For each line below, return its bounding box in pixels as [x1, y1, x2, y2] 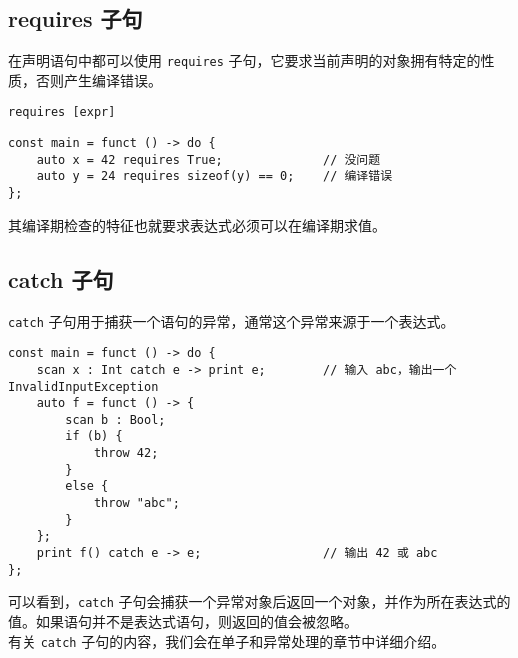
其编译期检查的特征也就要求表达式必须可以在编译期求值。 [8, 214, 386, 235]
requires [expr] [8, 105, 116, 120]
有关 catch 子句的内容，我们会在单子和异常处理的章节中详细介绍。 [8, 630, 446, 651]
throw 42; [93, 446, 159, 461]
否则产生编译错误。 [35, 69, 162, 90]
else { [65, 479, 109, 494]
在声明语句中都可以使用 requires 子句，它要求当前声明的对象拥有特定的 [8, 50, 481, 71]
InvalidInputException [8, 379, 159, 394]
